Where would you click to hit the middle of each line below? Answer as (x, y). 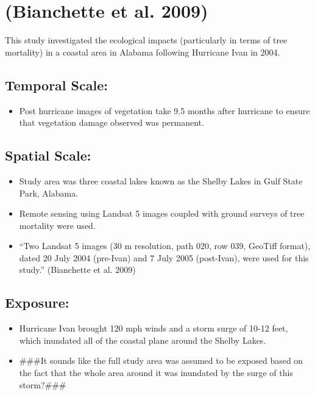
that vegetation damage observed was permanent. (111, 122)
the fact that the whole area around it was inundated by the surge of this (156, 373)
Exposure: (37, 303)
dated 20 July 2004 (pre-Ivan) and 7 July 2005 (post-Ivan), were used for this (164, 257)
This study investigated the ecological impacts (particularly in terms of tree (146, 40)
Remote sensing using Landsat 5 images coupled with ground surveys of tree (162, 213)
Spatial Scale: (48, 155)
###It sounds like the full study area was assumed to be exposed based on (161, 361)
